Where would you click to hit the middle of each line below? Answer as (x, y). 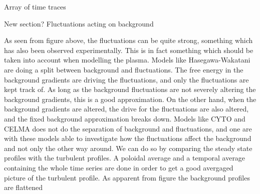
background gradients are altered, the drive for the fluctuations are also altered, (126, 109)
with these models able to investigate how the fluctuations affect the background (128, 138)
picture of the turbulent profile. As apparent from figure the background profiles (127, 177)
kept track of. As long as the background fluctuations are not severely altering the (130, 89)
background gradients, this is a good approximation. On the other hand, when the (130, 99)
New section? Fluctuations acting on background (79, 23)
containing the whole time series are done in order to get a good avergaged (119, 167)
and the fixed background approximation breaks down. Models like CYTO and (125, 118)
